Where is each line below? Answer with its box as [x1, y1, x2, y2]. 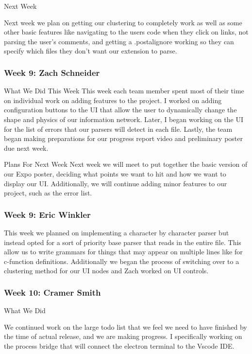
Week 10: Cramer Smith [4, 286, 101, 298]
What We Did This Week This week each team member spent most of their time [4, 86, 244, 96]
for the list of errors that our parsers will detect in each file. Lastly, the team [4, 124, 233, 134]
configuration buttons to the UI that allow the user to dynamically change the [4, 105, 237, 115]
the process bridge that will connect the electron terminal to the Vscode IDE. [4, 340, 235, 351]
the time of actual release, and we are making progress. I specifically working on [4, 331, 242, 341]
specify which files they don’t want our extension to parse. [4, 46, 177, 56]
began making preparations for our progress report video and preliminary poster [4, 133, 243, 143]
